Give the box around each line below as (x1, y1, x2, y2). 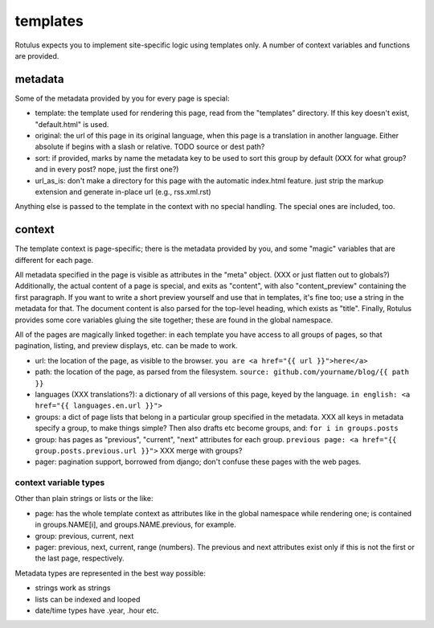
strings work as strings (35, 583, 111, 593)
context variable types (14, 477, 105, 488)
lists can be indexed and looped (35, 594, 141, 604)
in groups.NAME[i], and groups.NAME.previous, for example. (35, 519, 236, 530)
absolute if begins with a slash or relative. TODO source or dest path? (35, 142, 265, 152)
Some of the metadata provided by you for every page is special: (14, 93, 230, 103)
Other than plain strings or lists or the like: (14, 494, 154, 503)
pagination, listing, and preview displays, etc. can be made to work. (14, 341, 238, 351)
